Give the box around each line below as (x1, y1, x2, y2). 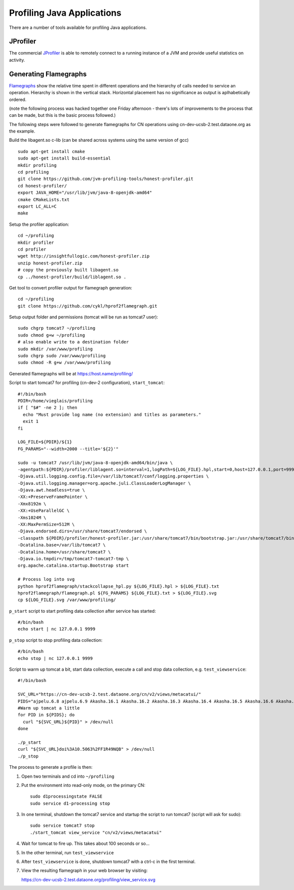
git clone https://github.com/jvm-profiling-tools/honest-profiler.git (18, 176, 194, 182)
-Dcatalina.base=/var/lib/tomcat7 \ (18, 542, 106, 548)
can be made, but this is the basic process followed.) (9, 112, 116, 118)
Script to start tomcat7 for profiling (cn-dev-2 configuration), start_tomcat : (9, 380, 165, 386)
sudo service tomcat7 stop (30, 823, 95, 829)
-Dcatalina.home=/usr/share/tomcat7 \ (18, 549, 111, 554)
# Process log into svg (18, 576, 75, 582)
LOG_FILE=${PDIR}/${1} (18, 439, 73, 445)
